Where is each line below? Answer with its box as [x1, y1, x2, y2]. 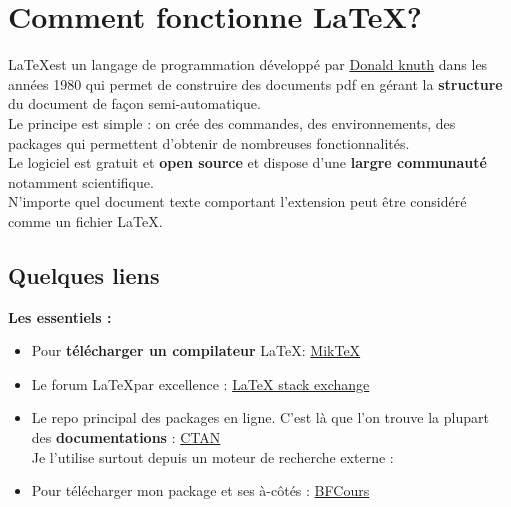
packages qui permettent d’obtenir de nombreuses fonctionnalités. [8, 132, 410, 153]
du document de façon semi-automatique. [8, 93, 261, 114]
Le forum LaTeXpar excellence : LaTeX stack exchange [31, 373, 370, 394]
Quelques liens [8, 259, 160, 290]
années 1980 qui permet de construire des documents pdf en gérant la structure [8, 73, 503, 94]
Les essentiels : [8, 306, 112, 327]
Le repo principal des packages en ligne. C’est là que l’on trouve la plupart [31, 407, 489, 428]
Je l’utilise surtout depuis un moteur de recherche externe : [31, 446, 394, 467]
